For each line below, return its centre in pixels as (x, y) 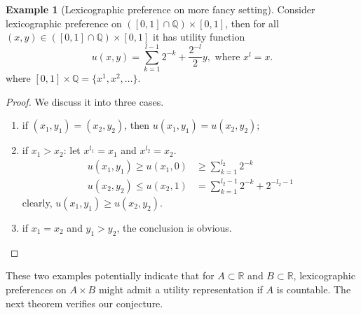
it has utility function (199, 37)
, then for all (252, 23)
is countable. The (314, 289)
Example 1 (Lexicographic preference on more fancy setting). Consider (161, 9)
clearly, (37, 202)
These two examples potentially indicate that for (110, 275)
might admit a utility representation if (180, 289)
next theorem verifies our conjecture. (84, 303)
